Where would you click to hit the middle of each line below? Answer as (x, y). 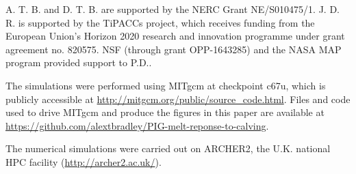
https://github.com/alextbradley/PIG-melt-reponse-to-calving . (137, 125)
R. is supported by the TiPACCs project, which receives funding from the (160, 22)
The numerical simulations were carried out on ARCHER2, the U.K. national (168, 148)
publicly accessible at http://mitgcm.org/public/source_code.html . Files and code (178, 99)
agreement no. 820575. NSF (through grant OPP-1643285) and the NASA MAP (174, 49)
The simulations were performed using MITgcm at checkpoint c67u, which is (166, 85)
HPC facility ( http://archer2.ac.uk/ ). (84, 161)
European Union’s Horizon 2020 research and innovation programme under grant (175, 36)
